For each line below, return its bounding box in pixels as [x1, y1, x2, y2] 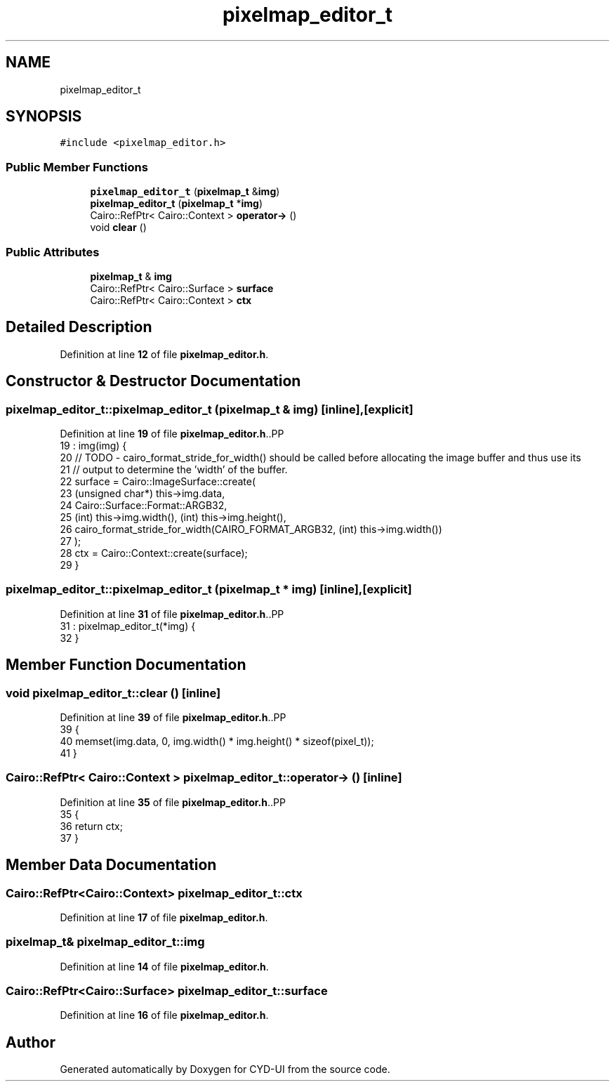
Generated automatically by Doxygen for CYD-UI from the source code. [60, 1063, 390, 1076]
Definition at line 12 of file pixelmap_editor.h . [60, 348, 269, 360]
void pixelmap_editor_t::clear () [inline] [6, 685, 221, 700]
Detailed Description [6, 318, 152, 336]
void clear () [90, 221, 147, 234]
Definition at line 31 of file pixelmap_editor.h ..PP [60, 607, 284, 620]
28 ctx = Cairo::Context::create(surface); [60, 547, 248, 559]
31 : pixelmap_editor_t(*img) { [60, 619, 196, 632]
